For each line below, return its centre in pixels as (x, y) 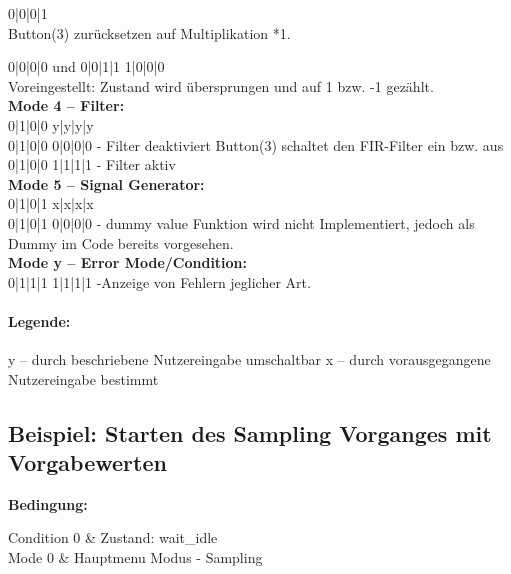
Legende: (39, 320)
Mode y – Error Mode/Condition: (128, 262)
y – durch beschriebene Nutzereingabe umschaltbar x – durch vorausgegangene (249, 359)
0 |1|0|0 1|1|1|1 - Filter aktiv (92, 164)
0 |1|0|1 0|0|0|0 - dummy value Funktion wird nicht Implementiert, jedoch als (241, 222)
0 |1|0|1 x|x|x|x (51, 203)
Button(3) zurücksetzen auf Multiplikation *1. (149, 32)
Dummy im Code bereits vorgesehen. (121, 242)
